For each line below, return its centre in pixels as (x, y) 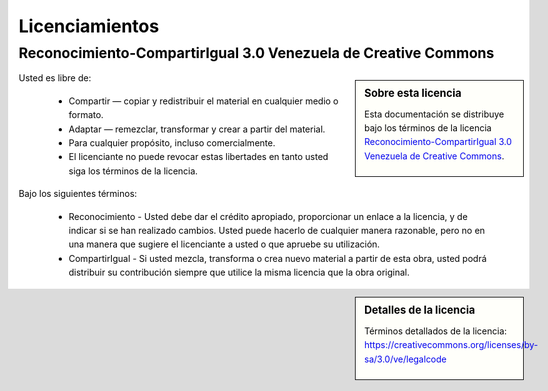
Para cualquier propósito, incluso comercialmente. (172, 142)
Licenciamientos (89, 26)
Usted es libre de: (55, 78)
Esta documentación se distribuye (434, 114)
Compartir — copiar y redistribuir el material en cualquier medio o (203, 101)
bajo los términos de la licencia (428, 128)
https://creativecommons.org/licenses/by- (451, 345)
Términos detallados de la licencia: (435, 331)
